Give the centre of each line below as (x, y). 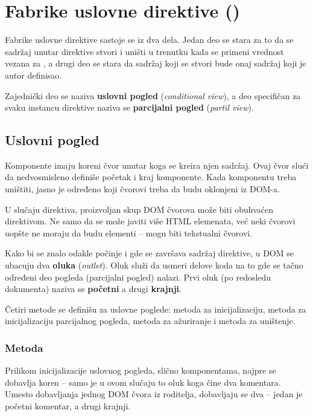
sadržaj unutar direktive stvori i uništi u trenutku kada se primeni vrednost (144, 51)
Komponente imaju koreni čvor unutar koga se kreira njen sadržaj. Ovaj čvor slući (157, 165)
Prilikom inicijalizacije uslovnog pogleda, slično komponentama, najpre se (141, 370)
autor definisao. (33, 75)
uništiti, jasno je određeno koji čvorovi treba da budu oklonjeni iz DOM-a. (142, 189)
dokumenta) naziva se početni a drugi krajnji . (93, 289)
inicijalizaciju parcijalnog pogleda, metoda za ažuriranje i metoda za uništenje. (150, 321)
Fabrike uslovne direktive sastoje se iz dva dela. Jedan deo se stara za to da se (149, 40)
